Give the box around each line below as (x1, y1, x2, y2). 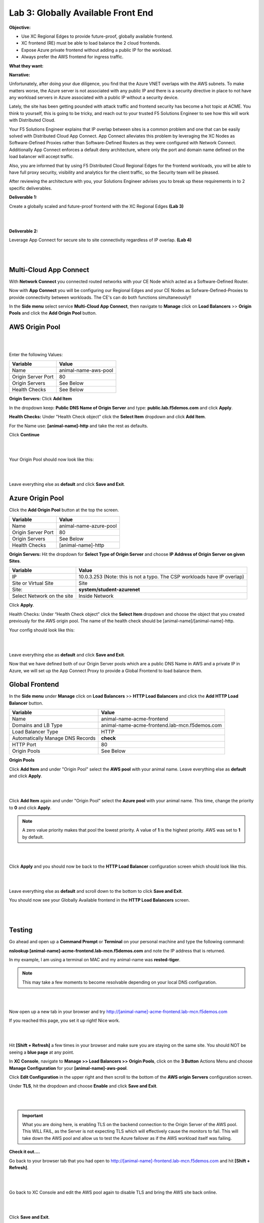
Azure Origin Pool (9, 494, 64, 502)
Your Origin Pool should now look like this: (9, 456, 94, 462)
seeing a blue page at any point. (9, 1049, 74, 1055)
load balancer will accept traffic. (9, 154, 74, 159)
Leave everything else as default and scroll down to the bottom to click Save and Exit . (9, 888, 183, 894)
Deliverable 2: (9, 228, 38, 234)
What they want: (9, 63, 44, 68)
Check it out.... (9, 1149, 40, 1155)
